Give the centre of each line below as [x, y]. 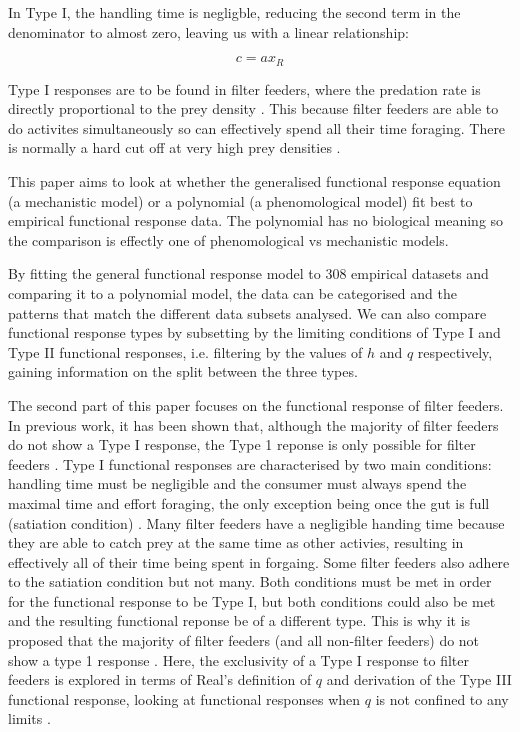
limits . [29, 718]
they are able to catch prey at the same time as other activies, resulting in [236, 542]
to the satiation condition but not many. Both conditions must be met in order [250, 581]
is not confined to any [442, 698]
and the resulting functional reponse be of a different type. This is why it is [239, 620]
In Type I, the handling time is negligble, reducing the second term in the [234, 12]
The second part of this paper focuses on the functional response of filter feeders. [256, 404]
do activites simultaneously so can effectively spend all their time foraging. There [257, 127]
